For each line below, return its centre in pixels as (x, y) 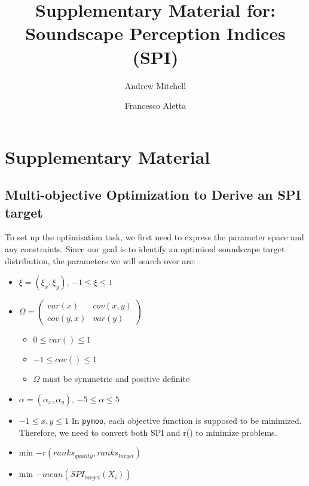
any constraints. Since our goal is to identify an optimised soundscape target (145, 249)
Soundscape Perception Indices (155, 33)
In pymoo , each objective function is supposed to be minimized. (186, 420)
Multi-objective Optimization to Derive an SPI (153, 195)
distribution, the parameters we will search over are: (100, 260)
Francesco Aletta (155, 106)
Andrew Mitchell (155, 85)
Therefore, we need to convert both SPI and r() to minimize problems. (148, 432)
